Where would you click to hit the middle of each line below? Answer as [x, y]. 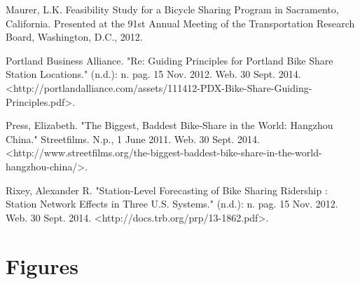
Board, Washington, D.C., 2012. [74, 37]
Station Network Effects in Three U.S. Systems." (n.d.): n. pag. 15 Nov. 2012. [172, 204]
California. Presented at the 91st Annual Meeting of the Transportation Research [180, 23]
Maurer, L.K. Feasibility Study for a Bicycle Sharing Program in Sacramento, [172, 9]
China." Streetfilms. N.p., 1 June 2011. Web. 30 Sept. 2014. [133, 138]
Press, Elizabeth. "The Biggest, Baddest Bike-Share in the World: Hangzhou [169, 125]
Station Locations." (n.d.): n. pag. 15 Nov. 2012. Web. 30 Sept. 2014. [153, 74]
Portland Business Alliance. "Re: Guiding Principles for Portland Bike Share [169, 60]
